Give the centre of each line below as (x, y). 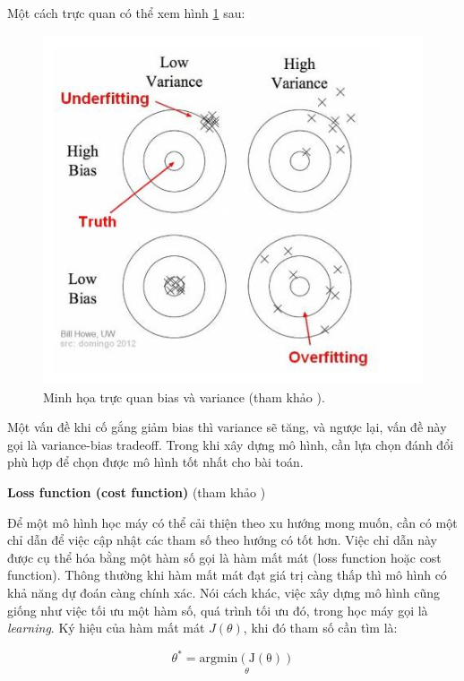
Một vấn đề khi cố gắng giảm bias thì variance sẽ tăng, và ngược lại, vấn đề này (227, 427)
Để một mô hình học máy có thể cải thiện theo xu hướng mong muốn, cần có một (232, 522)
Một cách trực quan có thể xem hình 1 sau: (126, 13)
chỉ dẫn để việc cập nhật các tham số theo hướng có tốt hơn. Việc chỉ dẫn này (222, 540)
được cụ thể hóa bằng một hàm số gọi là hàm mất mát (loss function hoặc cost (224, 557)
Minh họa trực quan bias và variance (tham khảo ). (184, 397)
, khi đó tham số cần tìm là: (320, 628)
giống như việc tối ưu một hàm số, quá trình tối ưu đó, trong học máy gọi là (218, 610)
